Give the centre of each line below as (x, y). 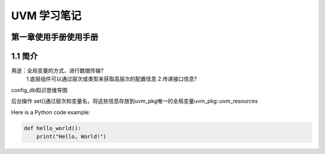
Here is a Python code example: (51, 112)
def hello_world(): (52, 128)
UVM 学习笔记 (46, 16)
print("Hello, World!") (71, 137)
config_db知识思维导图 (39, 90)
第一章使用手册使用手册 (55, 37)
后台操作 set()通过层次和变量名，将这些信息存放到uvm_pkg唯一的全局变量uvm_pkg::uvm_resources (135, 101)
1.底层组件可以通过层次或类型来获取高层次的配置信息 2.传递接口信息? (112, 79)
